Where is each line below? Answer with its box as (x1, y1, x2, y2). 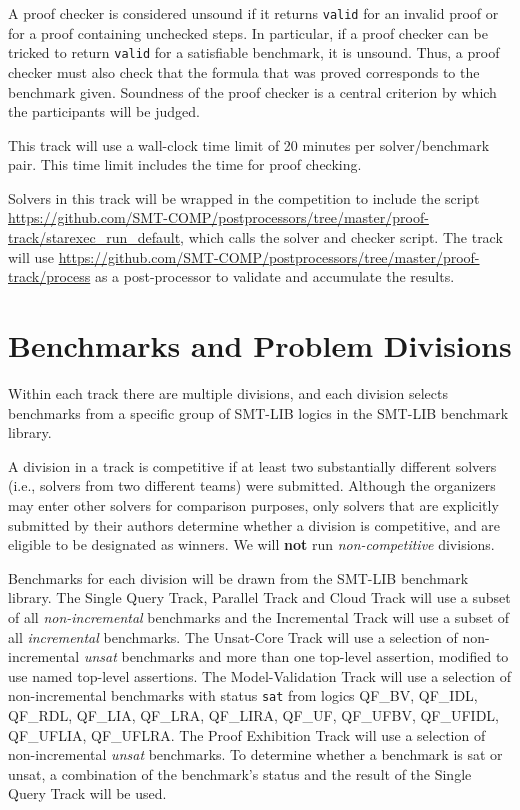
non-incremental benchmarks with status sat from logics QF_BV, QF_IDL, (8, 685, 478, 706)
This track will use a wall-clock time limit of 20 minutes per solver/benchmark (8, 134, 490, 155)
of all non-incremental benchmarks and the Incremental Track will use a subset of (8, 606, 510, 627)
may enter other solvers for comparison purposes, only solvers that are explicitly (8, 494, 499, 515)
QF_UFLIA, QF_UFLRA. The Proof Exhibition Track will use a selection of (8, 724, 486, 745)
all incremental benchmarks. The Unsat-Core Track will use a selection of (8, 626, 458, 647)
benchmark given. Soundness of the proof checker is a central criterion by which (8, 81, 497, 102)
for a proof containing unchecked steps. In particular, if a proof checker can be (8, 22, 488, 43)
